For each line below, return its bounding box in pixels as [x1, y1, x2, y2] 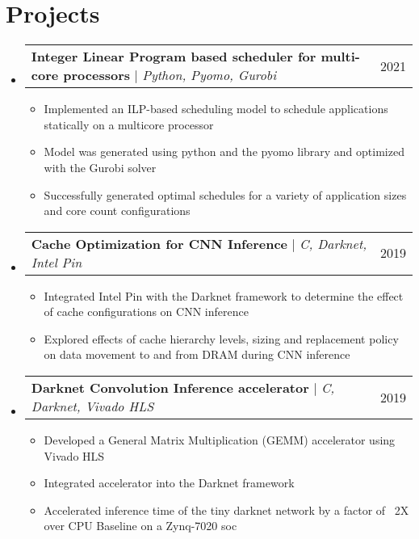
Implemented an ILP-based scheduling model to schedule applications [44, 100, 388, 117]
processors [63, 65, 131, 85]
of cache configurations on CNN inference [44, 303, 249, 320]
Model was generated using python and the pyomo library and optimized [44, 143, 404, 160]
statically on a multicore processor [44, 116, 214, 133]
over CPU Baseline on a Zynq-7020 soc [44, 517, 237, 534]
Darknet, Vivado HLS [31, 397, 154, 416]
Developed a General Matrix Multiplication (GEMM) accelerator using [44, 432, 396, 448]
